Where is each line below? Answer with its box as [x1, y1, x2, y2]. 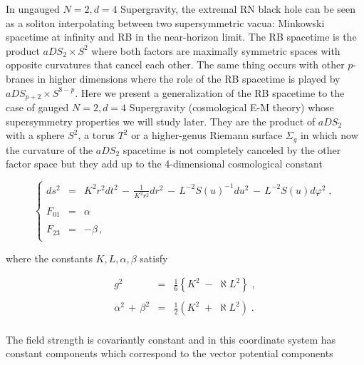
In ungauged [6, 1, 60, 16]
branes [6, 71, 34, 86]
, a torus [78, 128, 115, 143]
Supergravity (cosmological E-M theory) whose [129, 100, 334, 115]
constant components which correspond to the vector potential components [6, 346, 333, 361]
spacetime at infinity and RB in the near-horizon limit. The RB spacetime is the [6, 29, 357, 44]
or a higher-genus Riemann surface [131, 128, 283, 143]
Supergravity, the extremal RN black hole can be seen [120, 1, 356, 16]
